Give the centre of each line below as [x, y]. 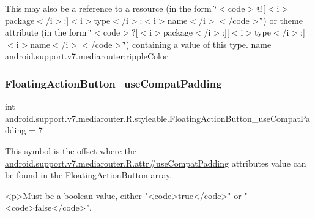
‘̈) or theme [282, 20]
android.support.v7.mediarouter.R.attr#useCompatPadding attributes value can [156, 163]
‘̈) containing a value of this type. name [198, 44]
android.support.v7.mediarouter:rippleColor [87, 56]
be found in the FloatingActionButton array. [89, 175]
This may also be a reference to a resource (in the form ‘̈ [111, 8]
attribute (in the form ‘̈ [49, 32]
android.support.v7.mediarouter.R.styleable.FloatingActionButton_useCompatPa [158, 118]
